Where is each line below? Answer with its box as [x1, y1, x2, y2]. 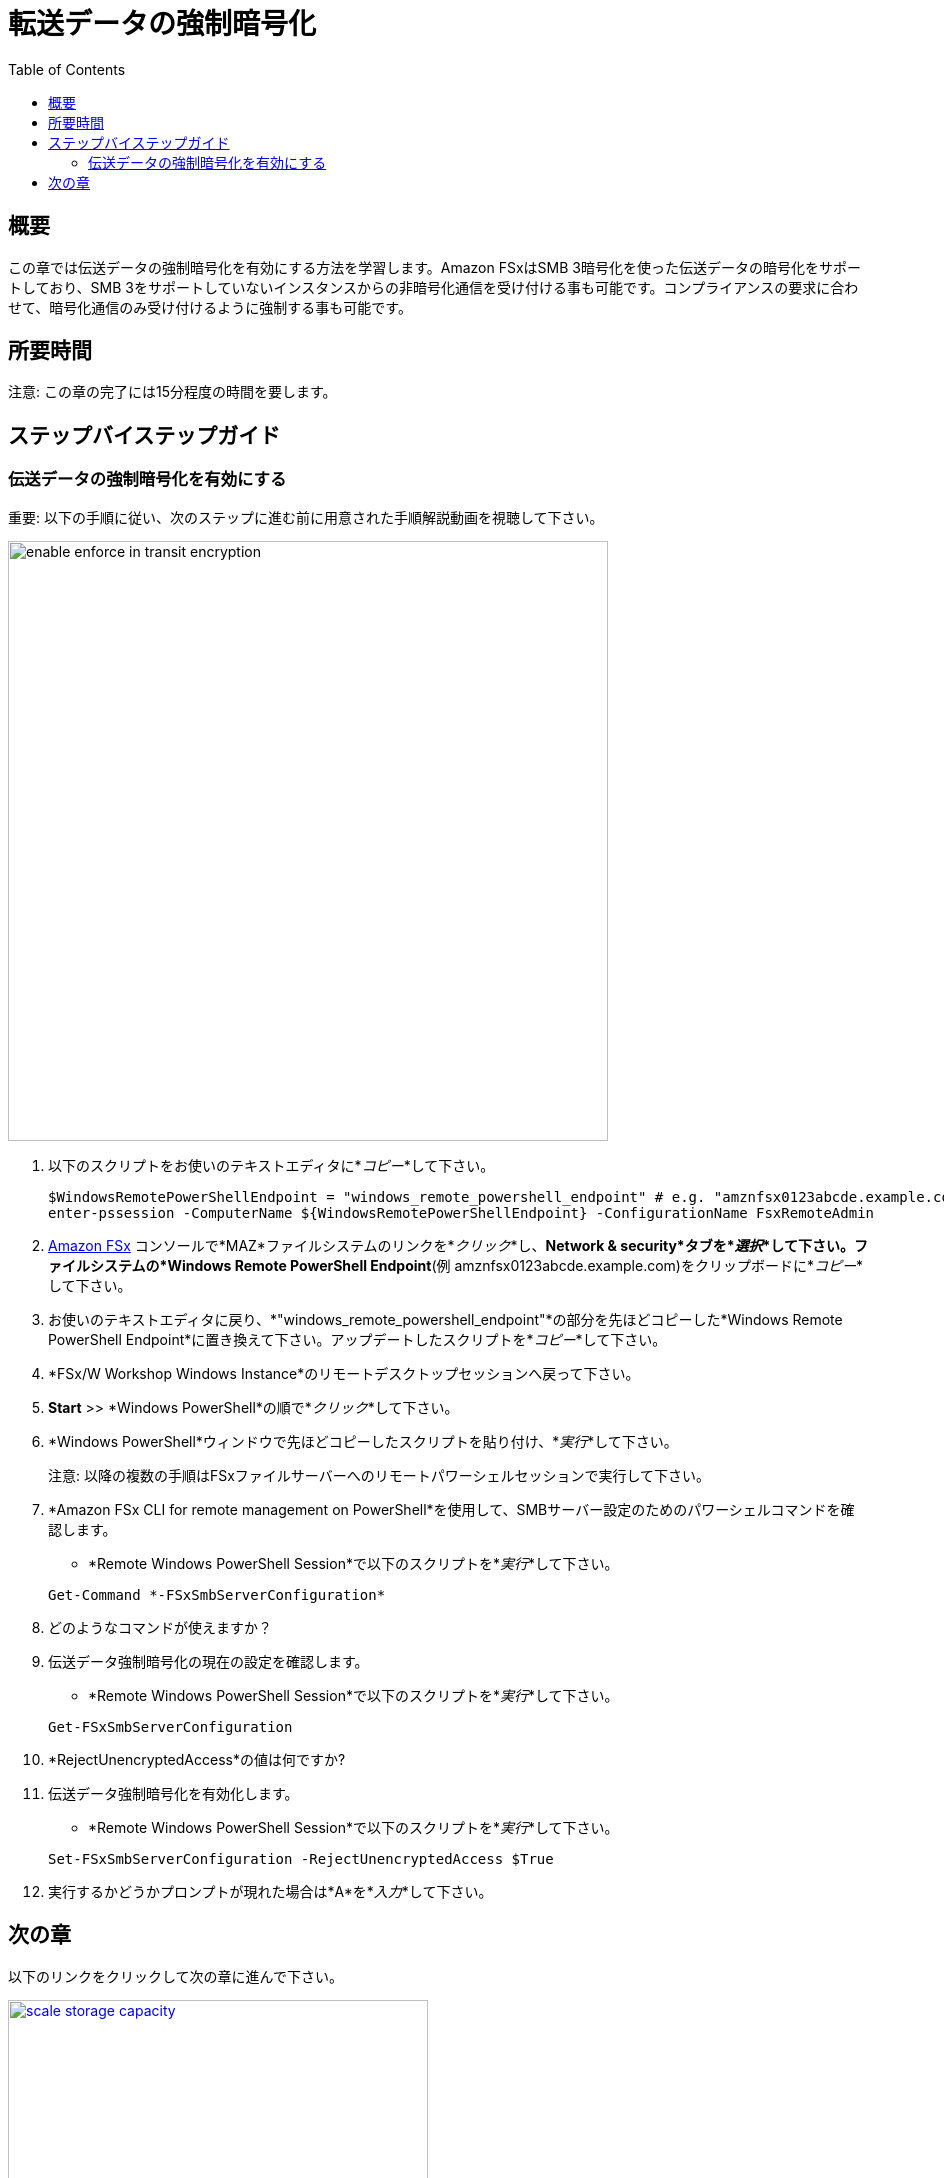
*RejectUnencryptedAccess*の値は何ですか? [48, 1750, 346, 1768]
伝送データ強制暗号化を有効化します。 [48, 1784, 299, 1802]
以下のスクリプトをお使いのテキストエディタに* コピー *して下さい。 [48, 1156, 495, 1174]
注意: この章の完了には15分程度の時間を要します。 [8, 383, 337, 401]
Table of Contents [8, 60, 126, 78]
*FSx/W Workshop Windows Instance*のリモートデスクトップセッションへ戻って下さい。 [48, 1364, 640, 1382]
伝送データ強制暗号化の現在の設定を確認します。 [48, 1652, 369, 1670]
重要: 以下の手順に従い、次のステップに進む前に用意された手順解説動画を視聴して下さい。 [8, 508, 604, 526]
